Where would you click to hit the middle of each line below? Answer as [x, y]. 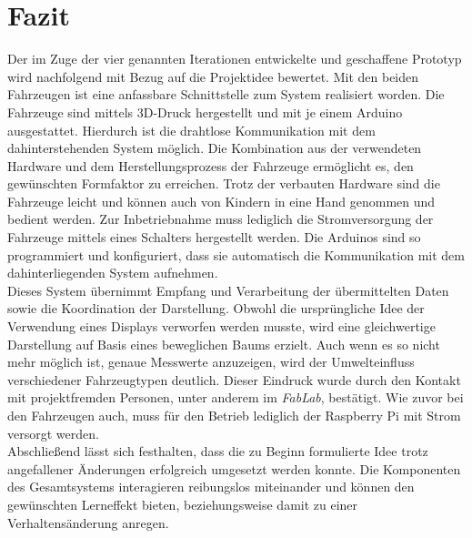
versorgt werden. [53, 433]
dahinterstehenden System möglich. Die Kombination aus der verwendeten [215, 148]
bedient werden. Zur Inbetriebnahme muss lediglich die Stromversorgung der [221, 219]
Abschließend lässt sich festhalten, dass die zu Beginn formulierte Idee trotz [218, 451]
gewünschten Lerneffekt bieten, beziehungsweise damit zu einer [183, 504]
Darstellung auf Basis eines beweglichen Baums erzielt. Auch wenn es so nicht [224, 344]
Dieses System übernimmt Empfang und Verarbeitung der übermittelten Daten [228, 290]
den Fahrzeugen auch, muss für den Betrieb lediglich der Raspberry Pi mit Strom [234, 415]
